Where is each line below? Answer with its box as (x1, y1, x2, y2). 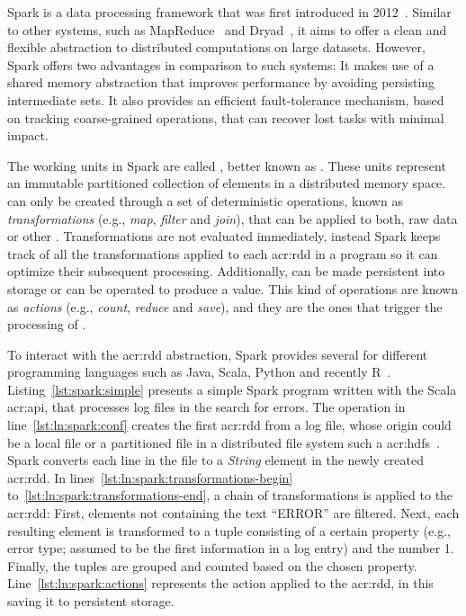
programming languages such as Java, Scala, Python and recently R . (7, 362, 391, 381)
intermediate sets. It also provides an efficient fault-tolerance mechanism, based (7, 90, 444, 109)
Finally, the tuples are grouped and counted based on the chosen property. (7, 556, 417, 575)
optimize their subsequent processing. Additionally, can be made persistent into (7, 262, 445, 281)
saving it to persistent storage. (7, 592, 175, 610)
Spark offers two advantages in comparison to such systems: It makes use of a (7, 55, 435, 74)
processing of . (7, 315, 86, 334)
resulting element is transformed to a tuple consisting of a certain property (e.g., (7, 521, 451, 540)
